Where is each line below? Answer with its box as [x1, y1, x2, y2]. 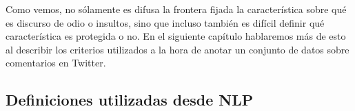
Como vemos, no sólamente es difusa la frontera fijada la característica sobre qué [6, 2, 347, 16]
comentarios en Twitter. [6, 56, 106, 70]
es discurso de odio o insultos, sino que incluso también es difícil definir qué [6, 15, 325, 29]
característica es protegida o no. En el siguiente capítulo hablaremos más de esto [6, 29, 346, 43]
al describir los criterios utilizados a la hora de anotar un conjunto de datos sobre [6, 42, 349, 56]
